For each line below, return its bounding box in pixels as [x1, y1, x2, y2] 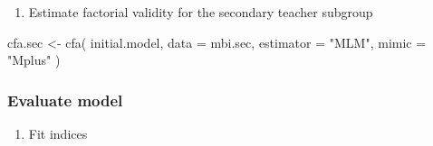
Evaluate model [7, 88, 123, 111]
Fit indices [28, 124, 88, 142]
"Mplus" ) [7, 50, 61, 69]
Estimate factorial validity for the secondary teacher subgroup [28, 3, 373, 21]
